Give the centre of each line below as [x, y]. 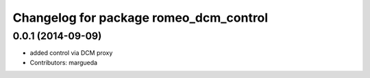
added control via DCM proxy [71, 53]
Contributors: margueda [64, 62]
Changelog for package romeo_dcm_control [140, 18]
